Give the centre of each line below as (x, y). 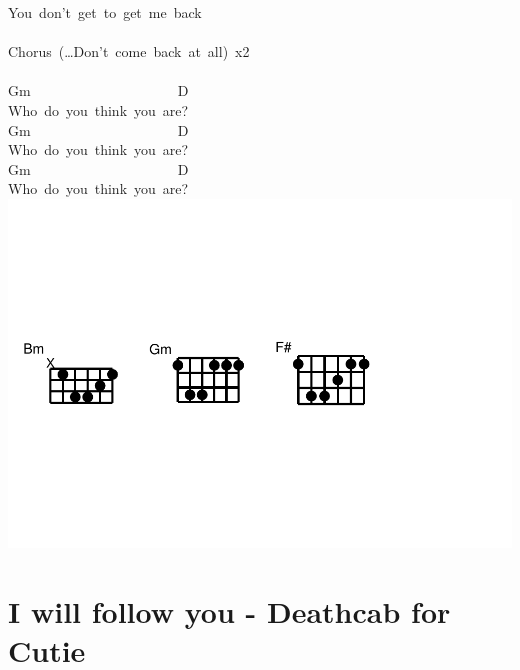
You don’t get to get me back (105, 12)
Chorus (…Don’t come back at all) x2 (129, 51)
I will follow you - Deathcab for (229, 610)
